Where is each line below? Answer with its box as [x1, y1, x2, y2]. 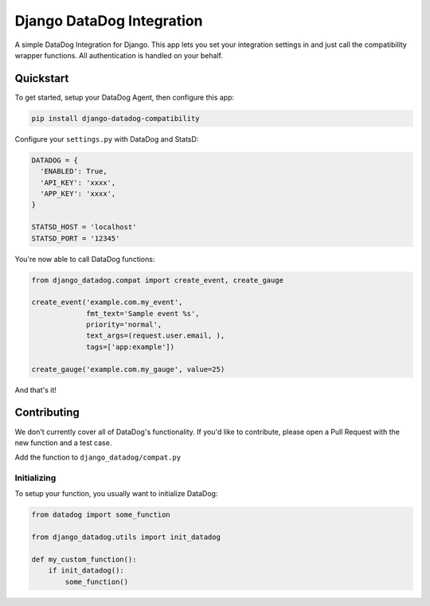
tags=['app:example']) [86, 342, 175, 351]
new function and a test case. [14, 438, 112, 448]
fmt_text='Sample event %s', [86, 309, 200, 318]
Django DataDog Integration [14, 12, 203, 29]
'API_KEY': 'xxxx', [40, 178, 116, 187]
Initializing [14, 472, 57, 483]
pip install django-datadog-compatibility [31, 114, 200, 123]
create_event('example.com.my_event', [31, 298, 183, 307]
